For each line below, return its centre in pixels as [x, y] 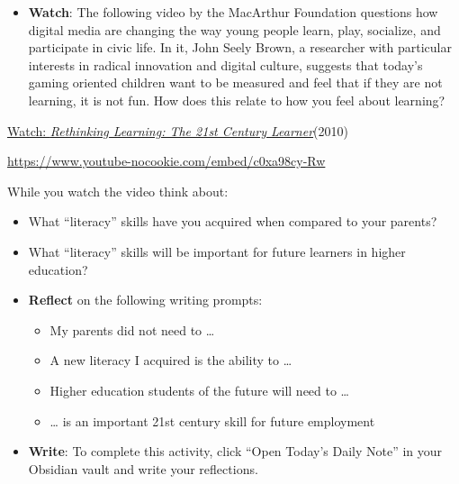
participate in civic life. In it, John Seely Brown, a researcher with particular [240, 47]
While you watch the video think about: [118, 191]
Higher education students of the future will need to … [199, 390]
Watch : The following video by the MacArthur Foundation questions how [233, 12]
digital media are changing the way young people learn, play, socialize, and [234, 29]
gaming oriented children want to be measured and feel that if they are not [235, 82]
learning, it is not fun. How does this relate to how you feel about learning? [237, 100]
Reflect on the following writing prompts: [145, 300]
